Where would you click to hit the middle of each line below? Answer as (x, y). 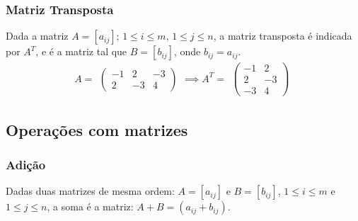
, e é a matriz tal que (81, 51)
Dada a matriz (37, 36)
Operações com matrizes (97, 129)
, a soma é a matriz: (90, 206)
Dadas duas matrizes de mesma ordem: (90, 191)
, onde (187, 51)
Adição (26, 165)
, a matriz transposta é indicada (283, 36)
